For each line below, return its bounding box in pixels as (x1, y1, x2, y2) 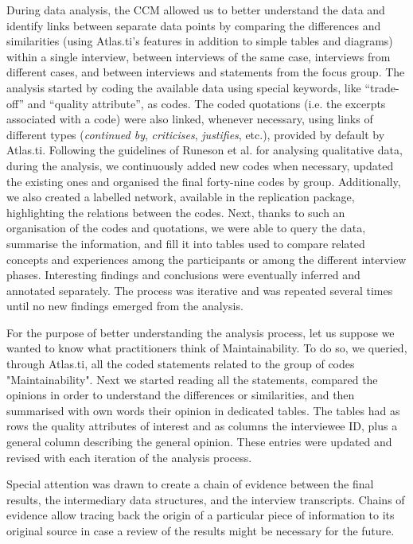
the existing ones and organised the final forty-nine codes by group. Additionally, (6, 173, 401, 189)
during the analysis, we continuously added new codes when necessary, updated (6, 157, 394, 173)
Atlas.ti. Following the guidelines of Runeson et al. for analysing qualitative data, (6, 142, 403, 158)
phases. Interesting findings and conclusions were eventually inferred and (6, 266, 360, 283)
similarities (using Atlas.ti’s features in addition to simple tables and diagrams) (6, 33, 393, 49)
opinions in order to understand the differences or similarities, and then (6, 387, 355, 403)
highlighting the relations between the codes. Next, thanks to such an (6, 204, 345, 220)
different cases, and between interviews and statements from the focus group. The (6, 64, 405, 80)
